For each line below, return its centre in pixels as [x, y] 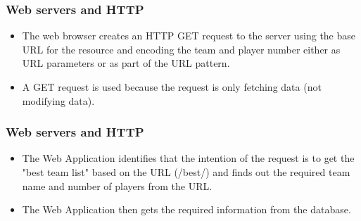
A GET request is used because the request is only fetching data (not [172, 87]
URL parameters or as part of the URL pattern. [126, 63]
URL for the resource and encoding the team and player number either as [181, 49]
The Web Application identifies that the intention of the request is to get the [188, 158]
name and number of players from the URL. [117, 185]
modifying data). [58, 100]
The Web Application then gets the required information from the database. [186, 209]
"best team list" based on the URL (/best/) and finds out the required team [186, 172]
